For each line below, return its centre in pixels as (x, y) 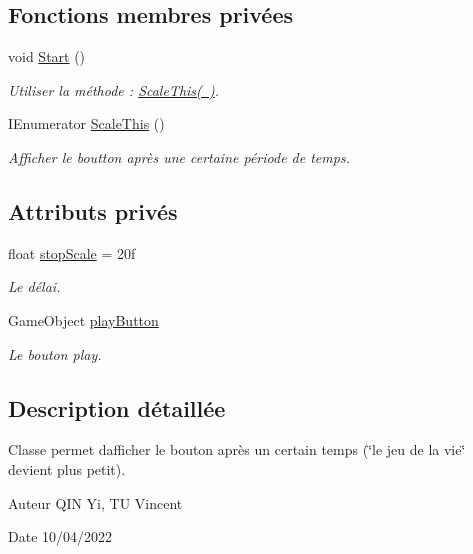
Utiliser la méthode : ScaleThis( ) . (114, 89)
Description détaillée (117, 407)
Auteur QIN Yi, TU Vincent (95, 502)
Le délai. (34, 286)
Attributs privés (93, 210)
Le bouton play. (55, 353)
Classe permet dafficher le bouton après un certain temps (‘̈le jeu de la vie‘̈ (237, 449)
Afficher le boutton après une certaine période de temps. (179, 156)
